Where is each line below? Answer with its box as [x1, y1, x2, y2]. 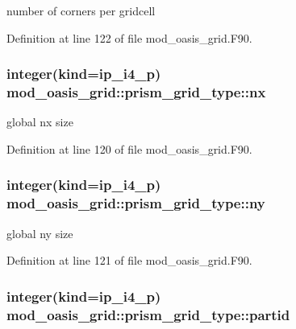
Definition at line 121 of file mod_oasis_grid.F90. [6, 252, 252, 269]
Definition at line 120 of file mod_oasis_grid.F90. [6, 140, 252, 157]
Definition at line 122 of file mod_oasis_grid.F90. [6, 29, 252, 46]
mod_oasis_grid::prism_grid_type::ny [6, 193, 265, 213]
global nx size [6, 113, 73, 130]
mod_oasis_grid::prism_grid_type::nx [6, 82, 266, 102]
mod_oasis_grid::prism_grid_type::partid [6, 304, 290, 324]
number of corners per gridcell [6, 2, 156, 19]
